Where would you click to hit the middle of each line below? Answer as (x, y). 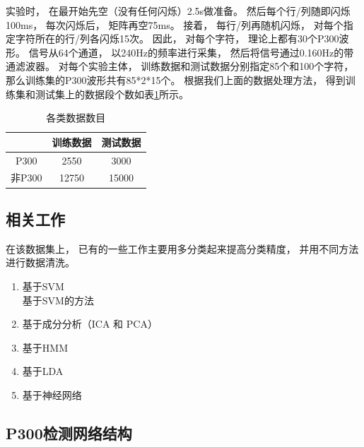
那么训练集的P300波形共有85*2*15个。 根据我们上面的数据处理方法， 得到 (176, 79)
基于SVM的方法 (58, 300)
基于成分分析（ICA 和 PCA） (90, 324)
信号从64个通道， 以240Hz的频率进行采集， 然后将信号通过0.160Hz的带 (191, 52)
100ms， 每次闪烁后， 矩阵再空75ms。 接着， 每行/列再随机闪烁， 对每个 (175, 24)
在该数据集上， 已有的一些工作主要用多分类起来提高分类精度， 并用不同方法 (182, 248)
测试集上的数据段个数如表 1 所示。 (112, 94)
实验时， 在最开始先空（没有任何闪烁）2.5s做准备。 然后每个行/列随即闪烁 (178, 11)
